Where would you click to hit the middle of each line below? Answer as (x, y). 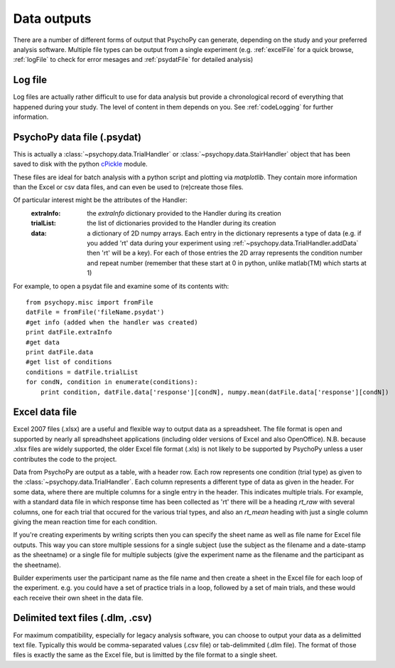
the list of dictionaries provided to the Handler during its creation (182, 223)
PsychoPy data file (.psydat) (77, 137)
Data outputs (52, 18)
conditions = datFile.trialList (82, 372)
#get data (43, 342)
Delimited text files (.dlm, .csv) (82, 618)
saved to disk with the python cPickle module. (81, 164)
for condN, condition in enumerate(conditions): (112, 382)
